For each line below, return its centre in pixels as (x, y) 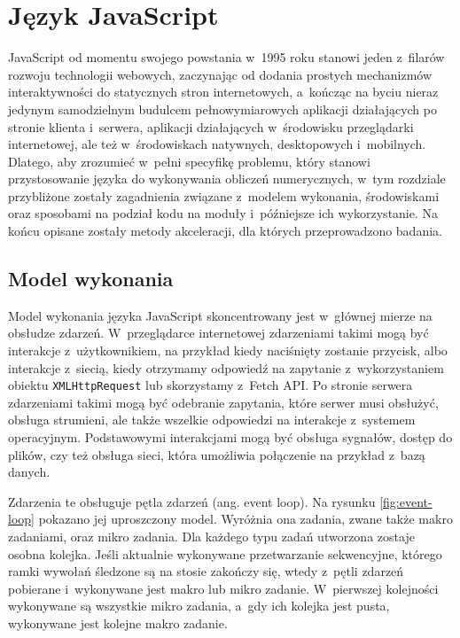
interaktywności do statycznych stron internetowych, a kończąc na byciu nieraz (223, 92)
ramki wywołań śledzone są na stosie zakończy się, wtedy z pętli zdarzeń (206, 571)
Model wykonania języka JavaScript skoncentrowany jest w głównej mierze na (220, 315)
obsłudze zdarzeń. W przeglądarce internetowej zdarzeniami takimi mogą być (218, 333)
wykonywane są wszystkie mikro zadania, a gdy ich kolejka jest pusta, (199, 606)
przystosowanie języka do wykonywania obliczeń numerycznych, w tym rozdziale (227, 179)
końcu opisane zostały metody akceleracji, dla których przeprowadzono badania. (225, 231)
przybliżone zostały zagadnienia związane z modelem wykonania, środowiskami (224, 195)
